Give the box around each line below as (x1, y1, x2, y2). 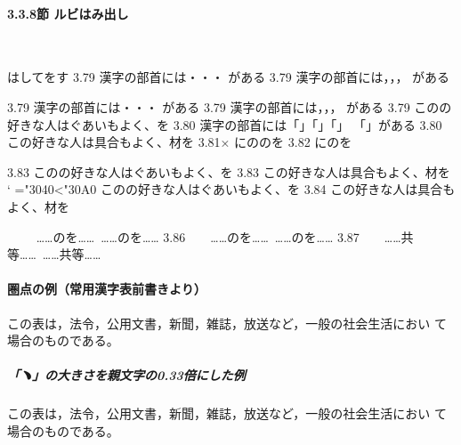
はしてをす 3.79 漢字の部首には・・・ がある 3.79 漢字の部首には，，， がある (7, 68, 450, 86)
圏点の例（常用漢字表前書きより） (7, 279, 206, 298)
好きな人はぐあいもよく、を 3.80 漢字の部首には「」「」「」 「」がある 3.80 (7, 115, 442, 133)
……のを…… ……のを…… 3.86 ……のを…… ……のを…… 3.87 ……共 (36, 227, 414, 246)
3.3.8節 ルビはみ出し (7, 4, 129, 22)
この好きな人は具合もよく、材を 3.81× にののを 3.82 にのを (7, 133, 352, 151)
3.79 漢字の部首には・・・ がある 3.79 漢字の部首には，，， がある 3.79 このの (7, 97, 452, 116)
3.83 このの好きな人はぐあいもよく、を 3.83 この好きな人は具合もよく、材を (7, 162, 450, 181)
